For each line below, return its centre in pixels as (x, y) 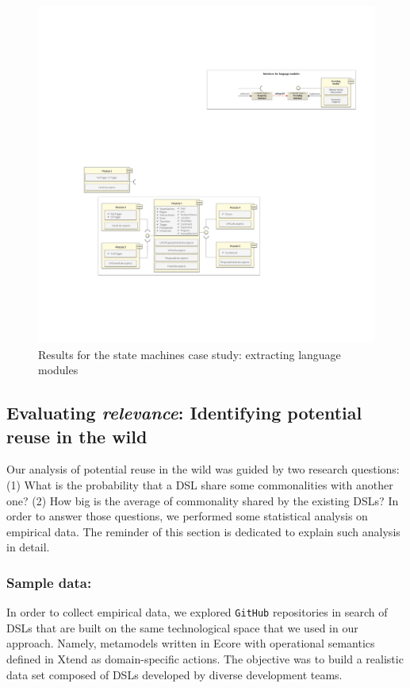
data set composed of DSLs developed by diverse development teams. (174, 674)
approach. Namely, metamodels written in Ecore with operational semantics (191, 643)
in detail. (28, 547)
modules (58, 370)
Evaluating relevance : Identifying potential (184, 413)
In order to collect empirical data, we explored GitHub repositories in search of (197, 612)
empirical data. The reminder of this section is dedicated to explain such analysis (203, 531)
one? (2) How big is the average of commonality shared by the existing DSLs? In (203, 500)
